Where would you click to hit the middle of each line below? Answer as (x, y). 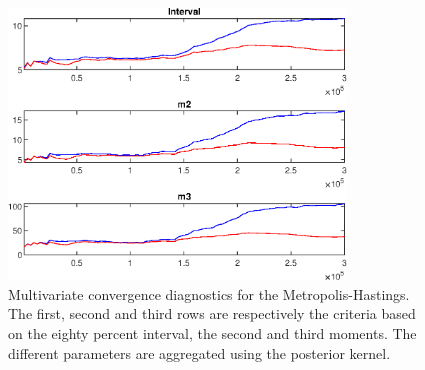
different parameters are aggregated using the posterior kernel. (199, 352)
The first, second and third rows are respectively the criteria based (212, 313)
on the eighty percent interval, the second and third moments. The (212, 333)
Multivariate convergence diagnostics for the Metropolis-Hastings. (209, 293)
